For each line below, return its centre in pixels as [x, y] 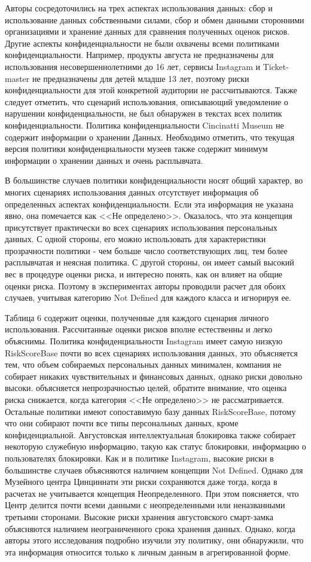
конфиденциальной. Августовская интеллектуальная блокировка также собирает [150, 434]
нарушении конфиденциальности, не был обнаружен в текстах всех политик [144, 113]
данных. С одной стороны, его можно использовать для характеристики [135, 239]
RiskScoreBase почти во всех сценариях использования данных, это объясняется [151, 352]
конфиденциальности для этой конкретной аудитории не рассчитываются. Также [151, 90]
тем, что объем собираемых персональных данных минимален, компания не [143, 364]
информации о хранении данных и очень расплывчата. [104, 160]
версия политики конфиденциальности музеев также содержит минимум [136, 149]
